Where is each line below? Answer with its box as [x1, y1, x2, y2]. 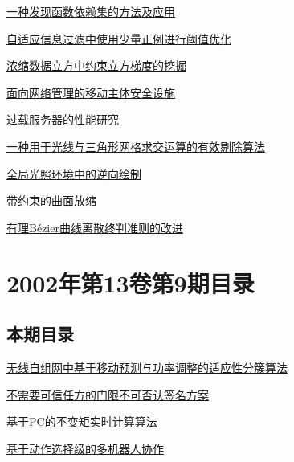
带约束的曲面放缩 [6, 192, 96, 209]
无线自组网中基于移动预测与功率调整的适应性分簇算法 [6, 358, 288, 375]
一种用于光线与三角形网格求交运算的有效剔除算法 [6, 137, 265, 154]
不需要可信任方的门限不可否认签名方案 [6, 386, 209, 403]
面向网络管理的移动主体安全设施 [6, 84, 175, 100]
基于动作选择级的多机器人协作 [6, 440, 164, 456]
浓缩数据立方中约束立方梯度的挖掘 [6, 57, 186, 74]
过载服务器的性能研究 [6, 111, 119, 128]
